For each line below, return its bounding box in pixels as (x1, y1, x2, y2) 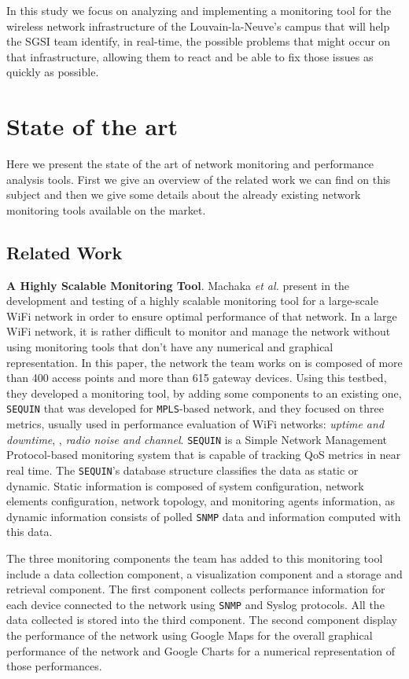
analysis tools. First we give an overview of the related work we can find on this (6, 171, 391, 187)
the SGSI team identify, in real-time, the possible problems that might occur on (6, 33, 391, 50)
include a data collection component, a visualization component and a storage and (6, 565, 403, 582)
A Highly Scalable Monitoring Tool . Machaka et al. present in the (6, 277, 350, 293)
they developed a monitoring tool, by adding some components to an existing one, (6, 384, 402, 401)
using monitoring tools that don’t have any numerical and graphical (6, 339, 333, 355)
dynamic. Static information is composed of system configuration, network (6, 477, 364, 494)
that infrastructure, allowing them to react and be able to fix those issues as (6, 48, 374, 64)
